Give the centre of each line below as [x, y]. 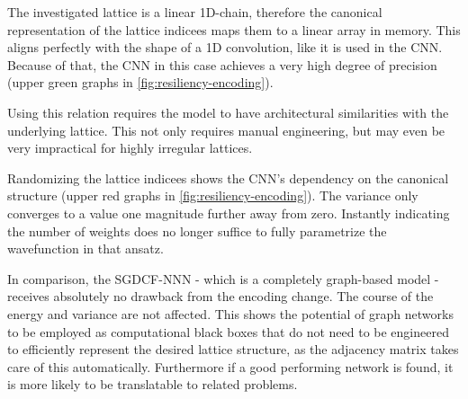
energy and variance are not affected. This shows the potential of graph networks [230, 313]
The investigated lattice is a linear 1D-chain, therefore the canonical [195, 12]
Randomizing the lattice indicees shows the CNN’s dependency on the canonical [228, 177]
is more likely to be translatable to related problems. [153, 384]
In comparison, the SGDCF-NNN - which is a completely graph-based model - [223, 278]
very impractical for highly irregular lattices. [130, 148]
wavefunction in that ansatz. [85, 248]
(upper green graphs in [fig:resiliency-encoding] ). [140, 82]
